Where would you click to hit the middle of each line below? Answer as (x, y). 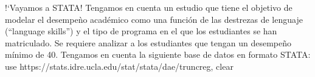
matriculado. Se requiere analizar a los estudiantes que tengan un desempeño (148, 42)
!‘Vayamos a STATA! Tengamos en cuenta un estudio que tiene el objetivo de (149, 7)
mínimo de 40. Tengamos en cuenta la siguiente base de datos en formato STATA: (158, 54)
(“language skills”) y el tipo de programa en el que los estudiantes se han (141, 31)
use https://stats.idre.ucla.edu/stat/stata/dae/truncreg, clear (119, 66)
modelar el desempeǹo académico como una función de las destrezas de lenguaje (154, 19)
